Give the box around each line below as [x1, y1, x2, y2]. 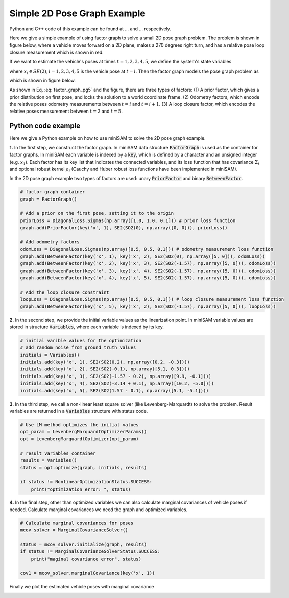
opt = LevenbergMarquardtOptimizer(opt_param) [20, 436, 139, 442]
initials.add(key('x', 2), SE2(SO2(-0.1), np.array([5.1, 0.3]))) [20, 366, 190, 372]
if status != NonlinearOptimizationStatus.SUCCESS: [20, 479, 153, 485]
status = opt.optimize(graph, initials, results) [20, 464, 147, 471]
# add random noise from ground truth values [20, 345, 136, 350]
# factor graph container [20, 189, 85, 195]
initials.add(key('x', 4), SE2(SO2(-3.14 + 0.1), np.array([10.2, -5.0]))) [20, 381, 214, 386]
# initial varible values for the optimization [20, 338, 141, 343]
